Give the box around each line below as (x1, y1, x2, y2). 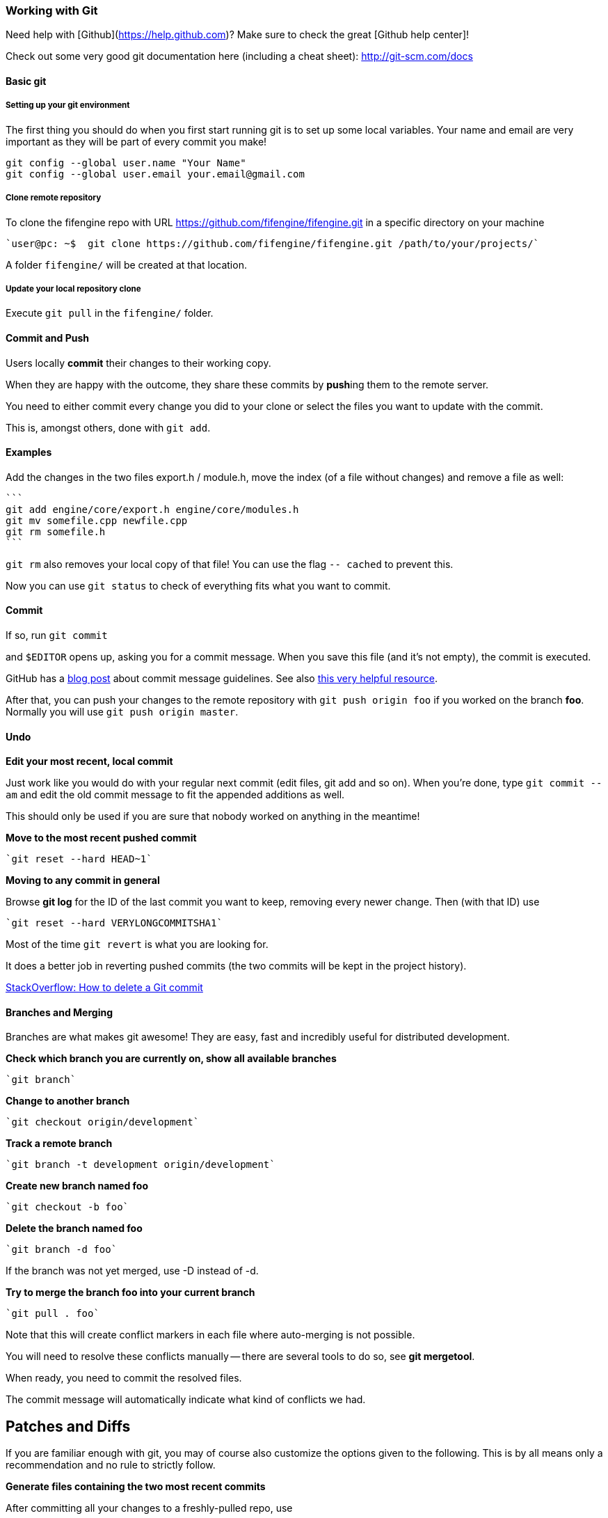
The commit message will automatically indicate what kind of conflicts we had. (6, 1393, 366, 1406)
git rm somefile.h (6, 525, 106, 537)
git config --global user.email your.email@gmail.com (6, 168, 305, 180)
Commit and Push (6, 331, 90, 344)
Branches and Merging (6, 1006, 113, 1018)
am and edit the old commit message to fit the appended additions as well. (6, 789, 345, 801)
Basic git (6, 74, 47, 87)
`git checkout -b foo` (6, 1201, 129, 1213)
